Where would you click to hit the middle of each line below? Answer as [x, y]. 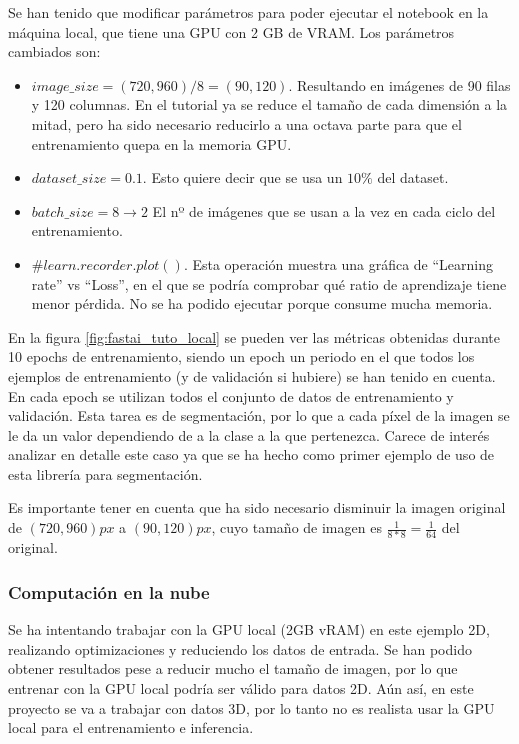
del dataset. [413, 177]
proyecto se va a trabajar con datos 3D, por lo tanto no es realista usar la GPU [251, 707]
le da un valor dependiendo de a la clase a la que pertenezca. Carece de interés [249, 434]
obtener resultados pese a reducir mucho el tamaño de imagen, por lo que [233, 668]
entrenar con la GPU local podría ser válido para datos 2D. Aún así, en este [241, 687]
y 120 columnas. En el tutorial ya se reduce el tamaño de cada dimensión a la [269, 104]
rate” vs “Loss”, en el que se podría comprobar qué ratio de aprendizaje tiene [269, 283]
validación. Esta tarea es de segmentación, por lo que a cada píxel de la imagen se [259, 415]
